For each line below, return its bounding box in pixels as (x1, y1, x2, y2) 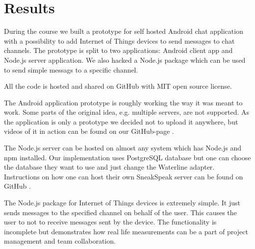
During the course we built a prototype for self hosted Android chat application (4, 26, 243, 36)
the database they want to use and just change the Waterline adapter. (4, 162, 215, 172)
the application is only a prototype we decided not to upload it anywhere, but (4, 116, 238, 126)
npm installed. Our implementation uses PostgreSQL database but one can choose (4, 152, 251, 162)
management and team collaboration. (4, 236, 116, 246)
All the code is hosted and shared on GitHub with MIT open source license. (4, 81, 232, 91)
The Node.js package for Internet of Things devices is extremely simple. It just (4, 198, 240, 208)
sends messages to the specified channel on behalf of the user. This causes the (4, 207, 237, 217)
